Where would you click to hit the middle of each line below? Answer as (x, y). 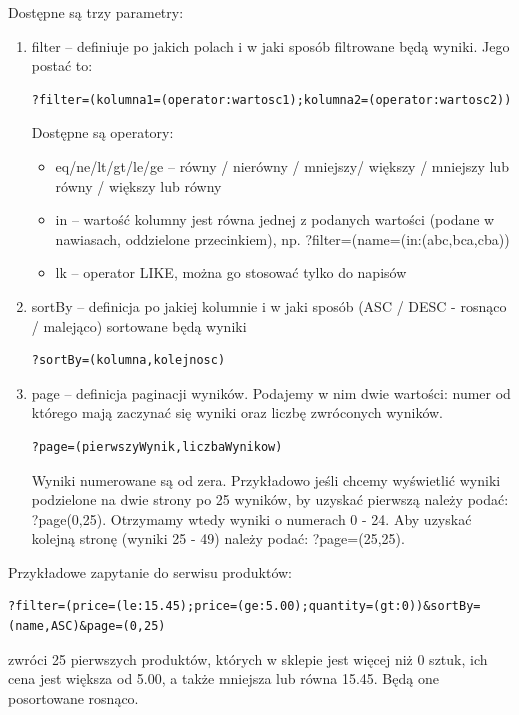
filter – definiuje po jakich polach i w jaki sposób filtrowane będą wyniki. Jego (270, 45)
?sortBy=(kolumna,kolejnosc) (128, 360)
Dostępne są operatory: (102, 132)
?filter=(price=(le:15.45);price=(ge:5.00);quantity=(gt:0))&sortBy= (244, 606)
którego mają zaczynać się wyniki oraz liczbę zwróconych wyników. (237, 412)
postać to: (62, 65)
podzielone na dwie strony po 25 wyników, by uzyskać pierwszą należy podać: (270, 499)
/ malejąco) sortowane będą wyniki (139, 325)
